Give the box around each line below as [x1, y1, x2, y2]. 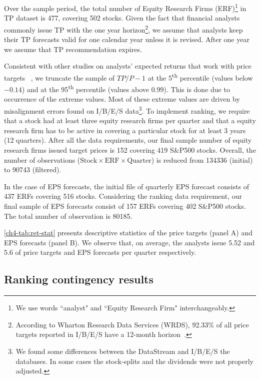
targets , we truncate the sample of [4, 72, 115, 83]
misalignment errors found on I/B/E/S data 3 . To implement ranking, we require [4, 104, 250, 116]
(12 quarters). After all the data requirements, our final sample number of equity [4, 135, 252, 145]
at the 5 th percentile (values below [147, 71, 253, 83]
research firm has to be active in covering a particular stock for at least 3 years [4, 125, 246, 135]
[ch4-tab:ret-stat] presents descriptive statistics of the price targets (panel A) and [4, 227, 253, 238]
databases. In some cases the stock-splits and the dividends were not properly [15, 355, 254, 366]
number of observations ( [4, 154, 80, 165]
